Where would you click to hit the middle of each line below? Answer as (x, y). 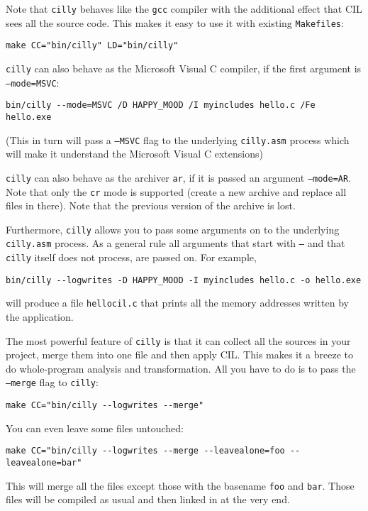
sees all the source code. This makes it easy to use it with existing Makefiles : (175, 22)
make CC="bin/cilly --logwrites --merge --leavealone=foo (145, 451)
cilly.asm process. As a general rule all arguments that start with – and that (175, 243)
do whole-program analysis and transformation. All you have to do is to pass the (181, 368)
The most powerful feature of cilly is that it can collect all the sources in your (178, 340)
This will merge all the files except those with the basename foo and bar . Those (180, 485)
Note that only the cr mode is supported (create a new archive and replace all (176, 191)
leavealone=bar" (44, 463)
